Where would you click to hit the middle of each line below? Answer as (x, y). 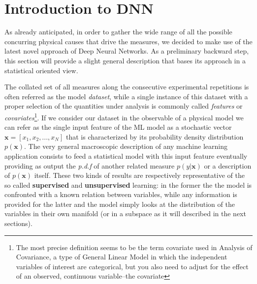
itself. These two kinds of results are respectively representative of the (139, 175)
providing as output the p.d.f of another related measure (90, 165)
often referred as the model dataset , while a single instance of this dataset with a (126, 96)
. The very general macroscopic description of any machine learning (126, 146)
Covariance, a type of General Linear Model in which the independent (122, 257)
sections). (18, 223)
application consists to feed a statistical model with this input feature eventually (126, 156)
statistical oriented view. (41, 70)
